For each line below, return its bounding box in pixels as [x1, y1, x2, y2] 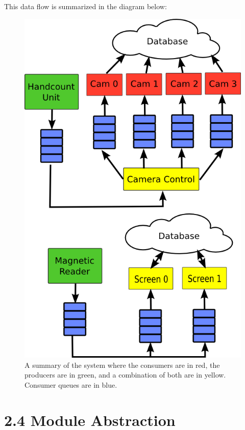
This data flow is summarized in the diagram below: [4, 1, 167, 11]
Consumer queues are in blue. [24, 380, 117, 390]
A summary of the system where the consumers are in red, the [24, 359, 220, 370]
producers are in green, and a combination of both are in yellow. [24, 369, 226, 380]
